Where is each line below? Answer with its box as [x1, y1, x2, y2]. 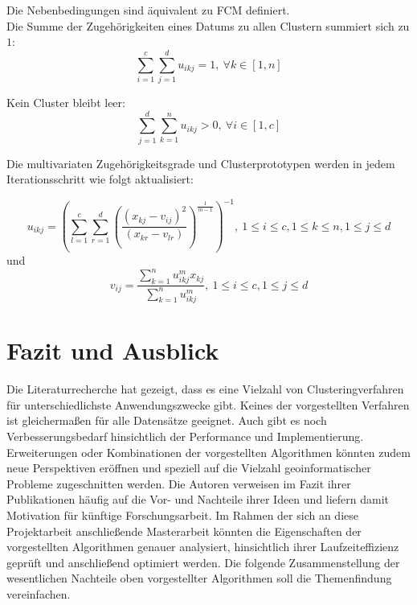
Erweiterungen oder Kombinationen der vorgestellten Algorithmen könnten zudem [6, 443, 411, 460]
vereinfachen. [6, 585, 71, 602]
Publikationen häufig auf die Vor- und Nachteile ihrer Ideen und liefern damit [6, 491, 390, 508]
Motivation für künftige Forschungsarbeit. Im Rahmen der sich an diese [6, 506, 358, 523]
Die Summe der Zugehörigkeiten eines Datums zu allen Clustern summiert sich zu [6, 17, 410, 34]
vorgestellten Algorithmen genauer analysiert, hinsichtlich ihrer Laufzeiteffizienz [6, 538, 399, 555]
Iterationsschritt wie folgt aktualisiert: [6, 171, 194, 187]
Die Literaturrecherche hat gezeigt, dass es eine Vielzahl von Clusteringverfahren [6, 381, 404, 397]
